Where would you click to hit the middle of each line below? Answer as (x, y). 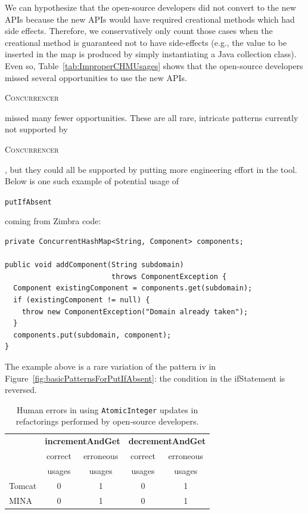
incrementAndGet (83, 441)
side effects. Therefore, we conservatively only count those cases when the (139, 31)
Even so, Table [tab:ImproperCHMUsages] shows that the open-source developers (154, 65)
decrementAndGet (167, 441)
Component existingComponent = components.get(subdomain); (133, 288)
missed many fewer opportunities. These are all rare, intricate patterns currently (152, 117)
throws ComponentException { (169, 276)
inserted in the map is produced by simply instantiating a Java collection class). (151, 54)
